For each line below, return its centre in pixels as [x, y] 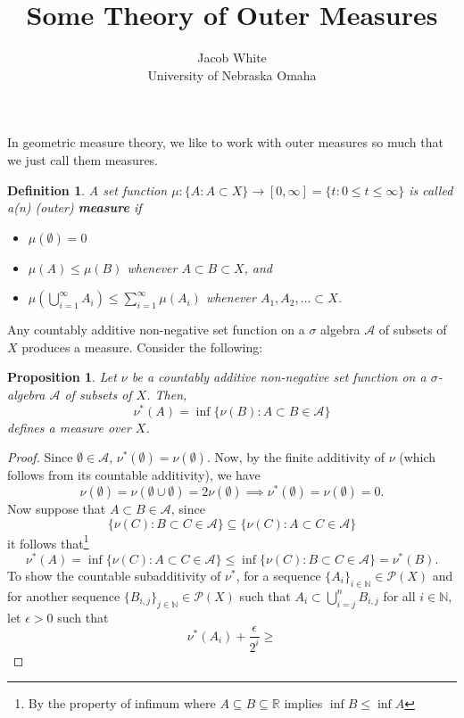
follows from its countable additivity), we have [134, 475]
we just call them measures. [83, 159]
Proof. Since [40, 457]
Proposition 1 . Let [62, 377]
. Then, [167, 395]
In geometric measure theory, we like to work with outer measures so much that [225, 142]
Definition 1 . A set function [87, 190]
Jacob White [232, 58]
